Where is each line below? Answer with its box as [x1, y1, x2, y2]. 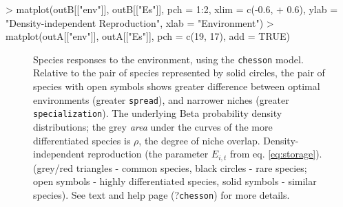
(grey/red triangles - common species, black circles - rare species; [33, 160, 307, 175]
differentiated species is [33, 133, 131, 147]
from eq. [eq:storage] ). [229, 146, 322, 161]
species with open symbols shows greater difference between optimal [33, 79, 320, 94]
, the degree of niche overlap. [138, 133, 260, 147]
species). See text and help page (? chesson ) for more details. [33, 187, 290, 201]
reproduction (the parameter [87, 146, 209, 161]
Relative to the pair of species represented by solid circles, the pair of [33, 65, 325, 80]
